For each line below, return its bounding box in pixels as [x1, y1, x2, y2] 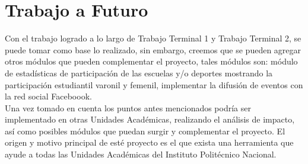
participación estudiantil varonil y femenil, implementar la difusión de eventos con [5, 78, 303, 91]
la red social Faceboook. [5, 90, 92, 102]
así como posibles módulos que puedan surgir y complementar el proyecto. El [5, 124, 285, 137]
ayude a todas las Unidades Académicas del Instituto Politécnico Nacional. [5, 148, 277, 160]
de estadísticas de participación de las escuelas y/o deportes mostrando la [5, 66, 273, 79]
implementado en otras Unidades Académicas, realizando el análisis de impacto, [5, 113, 295, 126]
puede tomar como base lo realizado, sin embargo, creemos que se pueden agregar [5, 43, 301, 56]
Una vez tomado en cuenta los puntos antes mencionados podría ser [5, 101, 251, 114]
